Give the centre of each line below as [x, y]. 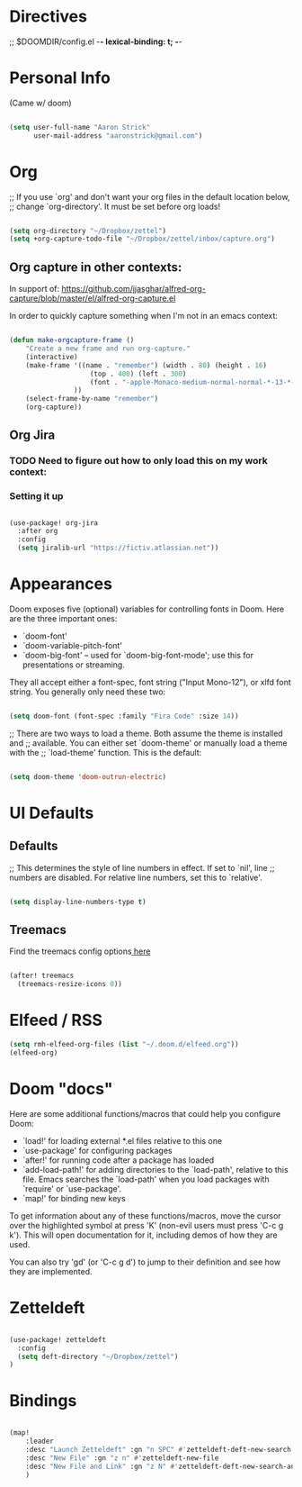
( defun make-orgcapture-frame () [72, 340]
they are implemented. [51, 1271]
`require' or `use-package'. [72, 1188]
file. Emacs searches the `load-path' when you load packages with [146, 1179]
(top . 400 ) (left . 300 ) [138, 374]
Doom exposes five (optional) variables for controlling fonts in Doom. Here [147, 609]
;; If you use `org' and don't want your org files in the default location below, [150, 196]
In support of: [35, 289]
